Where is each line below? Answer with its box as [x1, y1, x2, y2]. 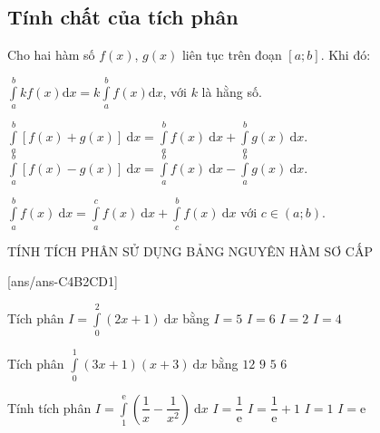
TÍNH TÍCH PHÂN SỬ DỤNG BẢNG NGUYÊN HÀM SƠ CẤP [7, 241, 373, 260]
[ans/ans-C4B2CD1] [7, 272, 118, 291]
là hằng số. [201, 82, 262, 101]
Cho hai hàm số [7, 45, 95, 64]
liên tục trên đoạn [181, 45, 282, 64]
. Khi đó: [320, 45, 371, 64]
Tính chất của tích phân [7, 3, 239, 31]
